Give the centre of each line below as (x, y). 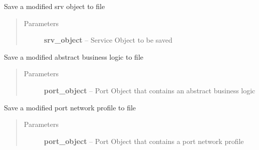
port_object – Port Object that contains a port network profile (144, 141)
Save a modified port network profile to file (70, 107)
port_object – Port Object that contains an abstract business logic (150, 90)
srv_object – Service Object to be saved (108, 40)
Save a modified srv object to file (55, 6)
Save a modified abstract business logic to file (74, 56)
